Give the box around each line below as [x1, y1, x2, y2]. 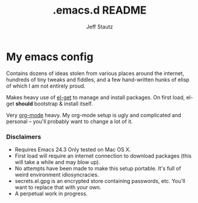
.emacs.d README [52, 4, 147, 17]
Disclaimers [6, 133, 41, 141]
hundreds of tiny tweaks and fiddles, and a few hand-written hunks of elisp [6, 76, 190, 83]
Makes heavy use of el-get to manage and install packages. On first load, [6, 94, 185, 101]
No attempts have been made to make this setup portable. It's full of [14, 165, 181, 172]
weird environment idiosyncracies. [14, 171, 99, 178]
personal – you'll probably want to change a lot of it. [6, 118, 133, 125]
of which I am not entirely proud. [6, 82, 86, 89]
